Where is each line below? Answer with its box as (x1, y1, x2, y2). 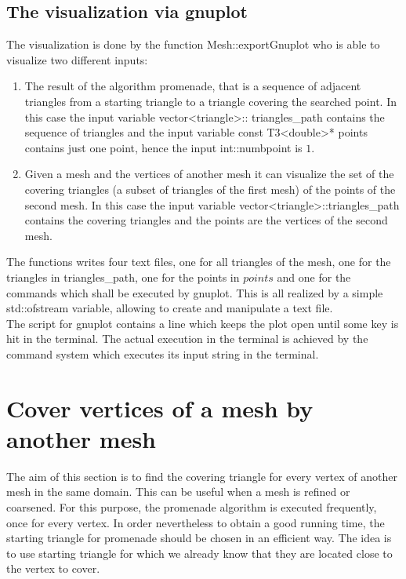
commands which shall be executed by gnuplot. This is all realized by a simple (6, 284, 383, 300)
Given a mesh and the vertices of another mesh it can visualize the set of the (24, 166, 394, 182)
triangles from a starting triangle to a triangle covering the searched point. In (24, 93, 397, 109)
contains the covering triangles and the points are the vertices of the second (24, 212, 388, 228)
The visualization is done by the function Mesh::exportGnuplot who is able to (6, 36, 380, 53)
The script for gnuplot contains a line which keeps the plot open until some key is (6, 315, 399, 331)
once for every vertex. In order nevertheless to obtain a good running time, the (6, 514, 385, 530)
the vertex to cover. (6, 560, 100, 577)
